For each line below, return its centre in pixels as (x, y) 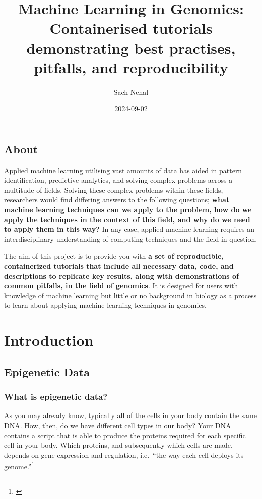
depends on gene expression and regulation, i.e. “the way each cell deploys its (124, 454)
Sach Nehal (131, 91)
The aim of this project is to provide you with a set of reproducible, (114, 256)
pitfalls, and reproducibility (131, 67)
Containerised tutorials (131, 28)
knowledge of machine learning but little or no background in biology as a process (130, 295)
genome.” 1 (19, 466)
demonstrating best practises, (131, 48)
